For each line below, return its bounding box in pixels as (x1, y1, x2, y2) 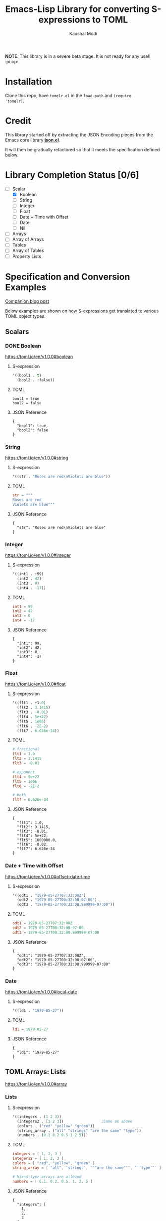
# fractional (12, 747, 40, 752)
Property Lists (12, 253, 41, 259)
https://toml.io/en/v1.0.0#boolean (5, 354, 73, 360)
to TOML (92, 14, 128, 25)
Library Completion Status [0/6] (5, 169, 140, 180)
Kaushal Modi (69, 30, 98, 36)
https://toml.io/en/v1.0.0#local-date (5, 989, 78, 995)
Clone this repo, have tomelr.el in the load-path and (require (5, 92, 131, 98)
